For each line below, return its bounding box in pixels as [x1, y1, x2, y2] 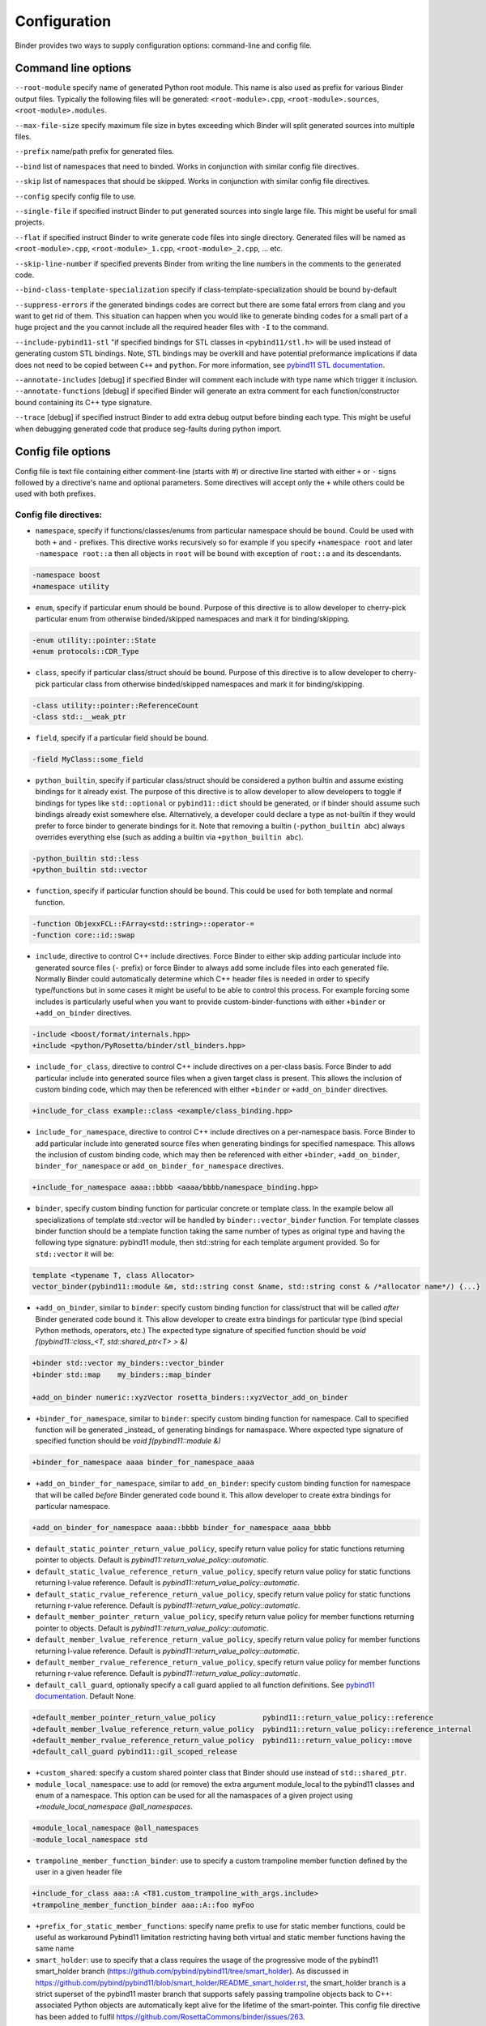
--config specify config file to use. [15, 191, 137, 201]
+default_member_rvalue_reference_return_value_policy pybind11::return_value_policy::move [32, 1735, 412, 1745]
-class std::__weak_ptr [32, 712, 127, 721]
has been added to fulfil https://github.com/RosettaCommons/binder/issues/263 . [35, 2011, 305, 2021]
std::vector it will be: [35, 1249, 114, 1259]
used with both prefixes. [15, 489, 96, 498]
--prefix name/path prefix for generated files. [15, 147, 174, 156]
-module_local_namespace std [32, 1835, 148, 1844]
